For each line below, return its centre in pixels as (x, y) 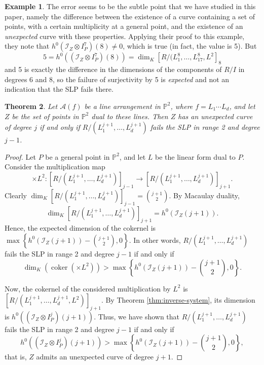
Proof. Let (20, 156)
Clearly (16, 195)
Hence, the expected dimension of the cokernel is (80, 228)
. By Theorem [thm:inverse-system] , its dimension (178, 300)
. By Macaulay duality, (204, 195)
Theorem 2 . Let (31, 106)
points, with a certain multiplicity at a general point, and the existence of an (124, 26)
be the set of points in (45, 116)
